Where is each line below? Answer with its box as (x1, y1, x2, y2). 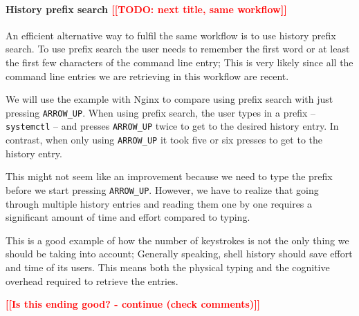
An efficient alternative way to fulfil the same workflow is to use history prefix (6, 28, 336, 42)
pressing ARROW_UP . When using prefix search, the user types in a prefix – (6, 105, 315, 119)
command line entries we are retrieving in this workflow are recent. (6, 68, 289, 83)
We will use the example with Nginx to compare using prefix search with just (6, 92, 333, 106)
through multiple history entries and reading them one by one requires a (6, 196, 313, 210)
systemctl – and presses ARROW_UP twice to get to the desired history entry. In (6, 119, 339, 133)
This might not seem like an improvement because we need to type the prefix (6, 169, 333, 184)
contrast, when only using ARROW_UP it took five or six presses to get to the (6, 132, 322, 147)
